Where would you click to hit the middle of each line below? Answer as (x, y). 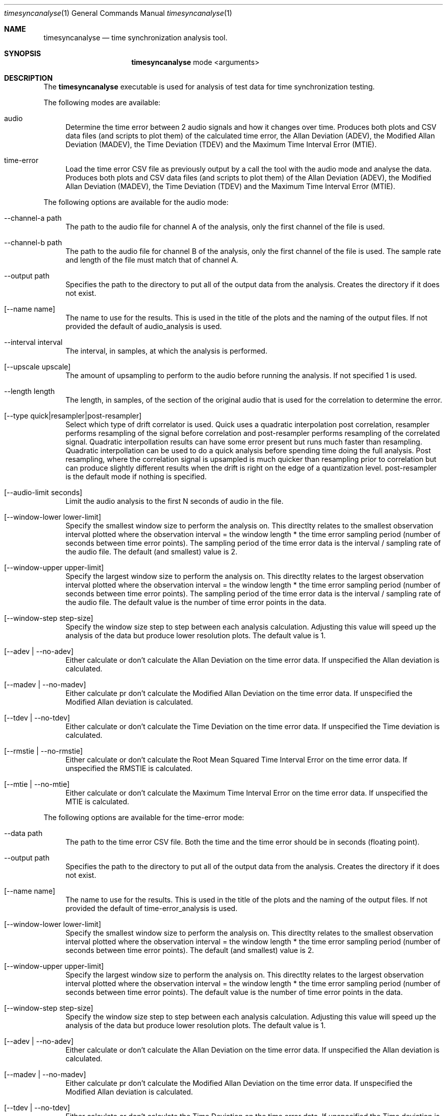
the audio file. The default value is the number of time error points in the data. (196, 602)
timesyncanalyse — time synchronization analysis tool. (135, 38)
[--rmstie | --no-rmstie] (43, 751)
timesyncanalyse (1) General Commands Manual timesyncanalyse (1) (118, 13)
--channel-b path (33, 242)
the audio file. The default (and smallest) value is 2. (152, 552)
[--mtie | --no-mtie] (37, 784)
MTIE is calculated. (97, 801)
